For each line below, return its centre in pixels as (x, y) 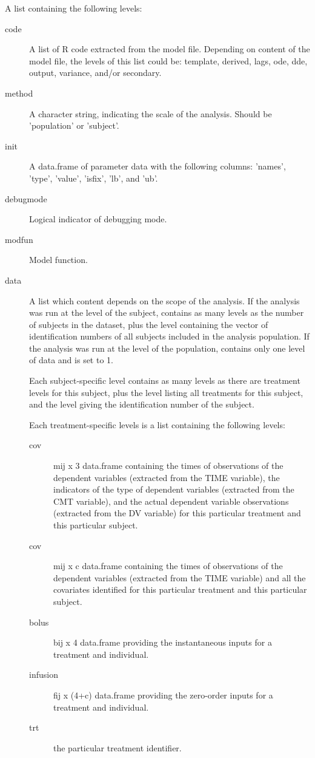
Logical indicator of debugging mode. (98, 219)
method (19, 93)
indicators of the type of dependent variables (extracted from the (174, 489)
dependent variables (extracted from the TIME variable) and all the (180, 577)
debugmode (26, 198)
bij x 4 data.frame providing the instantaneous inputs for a (163, 642)
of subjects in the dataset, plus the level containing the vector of (149, 324)
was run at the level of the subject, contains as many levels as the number (167, 312)
